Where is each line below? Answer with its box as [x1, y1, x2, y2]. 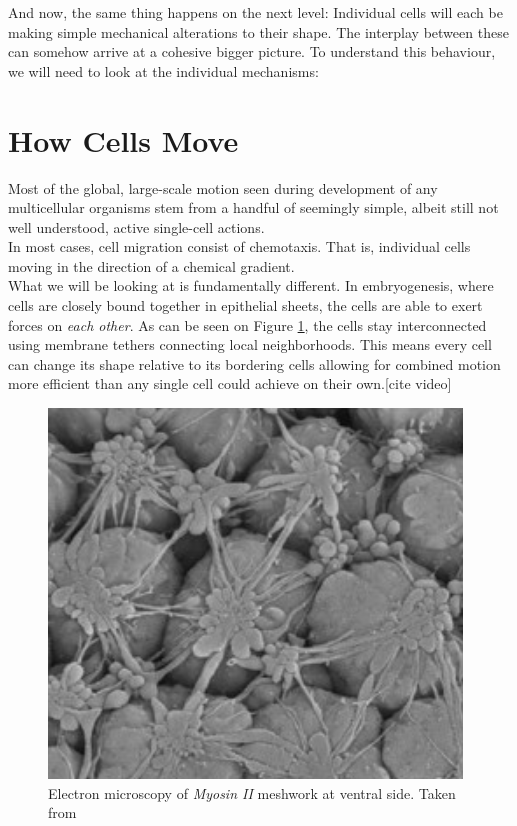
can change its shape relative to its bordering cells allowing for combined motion [8, 353, 501, 374]
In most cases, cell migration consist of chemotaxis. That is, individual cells [8, 236, 471, 257]
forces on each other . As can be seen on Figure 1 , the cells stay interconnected [8, 314, 487, 335]
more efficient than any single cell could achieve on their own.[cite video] [8, 373, 452, 394]
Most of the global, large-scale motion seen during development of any [8, 177, 438, 198]
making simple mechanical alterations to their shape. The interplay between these [8, 21, 509, 42]
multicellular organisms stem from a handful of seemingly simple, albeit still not [8, 197, 499, 218]
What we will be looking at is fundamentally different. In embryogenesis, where [8, 275, 494, 296]
